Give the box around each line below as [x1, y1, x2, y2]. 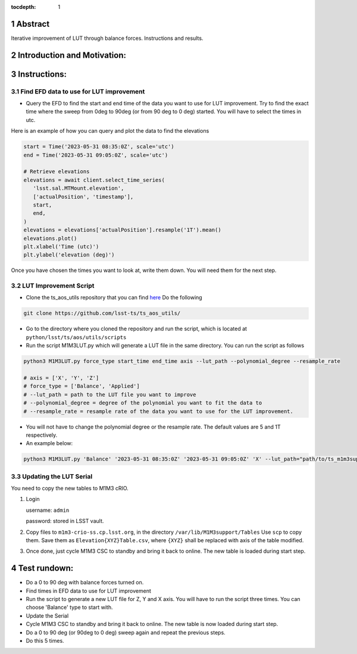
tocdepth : [11, 4, 36, 10]
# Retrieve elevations [23, 168, 90, 175]
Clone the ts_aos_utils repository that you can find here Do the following [26, 294, 202, 301]
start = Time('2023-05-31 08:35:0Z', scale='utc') [23, 143, 175, 150]
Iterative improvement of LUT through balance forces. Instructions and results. [11, 35, 203, 42]
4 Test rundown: [11, 563, 74, 574]
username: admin [26, 506, 70, 514]
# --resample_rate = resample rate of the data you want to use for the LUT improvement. [23, 408, 294, 415]
